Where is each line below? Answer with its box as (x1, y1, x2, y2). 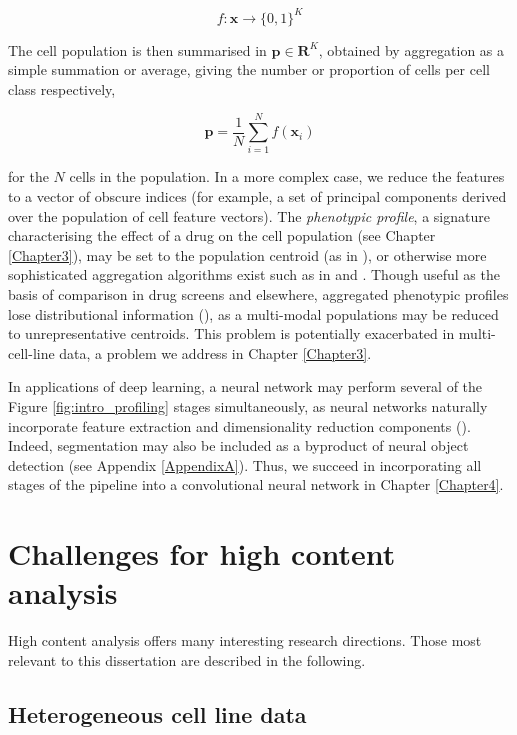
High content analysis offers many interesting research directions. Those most (8, 630, 482, 651)
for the (8, 166, 49, 187)
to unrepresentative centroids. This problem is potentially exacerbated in (8, 323, 455, 344)
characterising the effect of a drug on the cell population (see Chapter (8, 225, 436, 246)
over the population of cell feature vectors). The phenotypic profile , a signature (8, 205, 490, 226)
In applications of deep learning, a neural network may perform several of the (8, 376, 483, 397)
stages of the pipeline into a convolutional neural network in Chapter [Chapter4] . (8, 474, 504, 495)
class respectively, (8, 78, 116, 99)
